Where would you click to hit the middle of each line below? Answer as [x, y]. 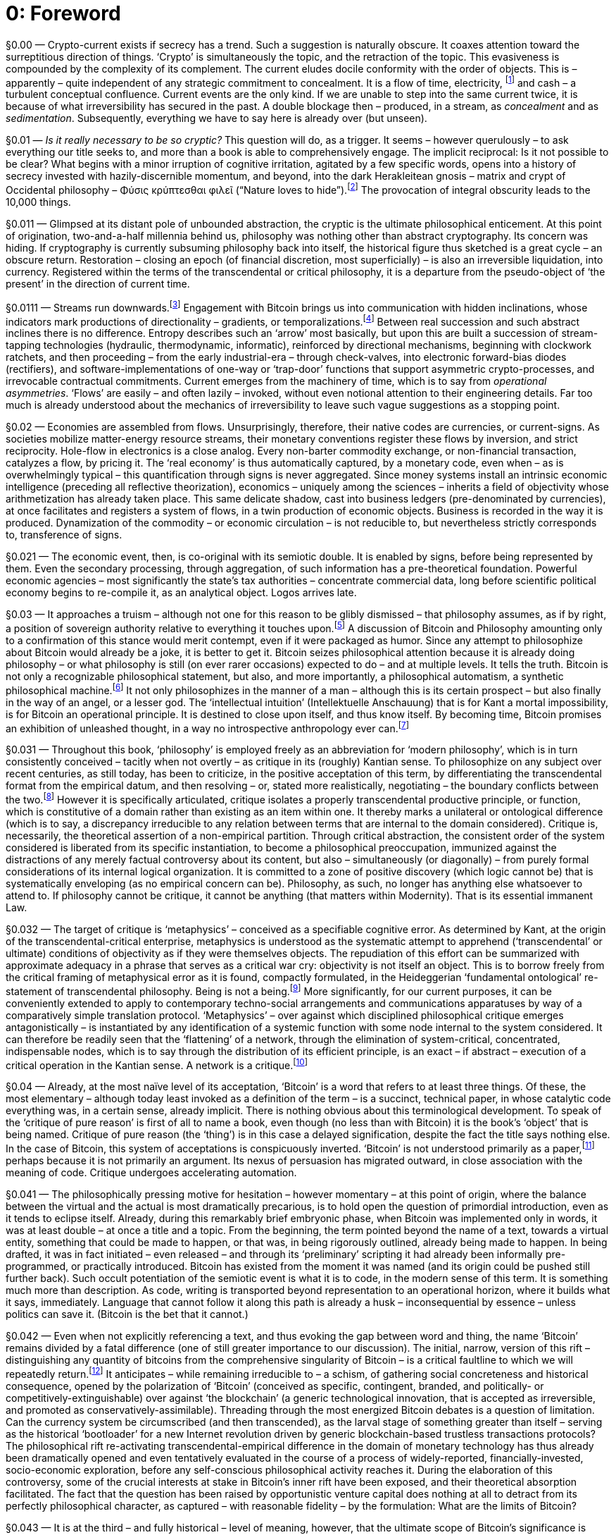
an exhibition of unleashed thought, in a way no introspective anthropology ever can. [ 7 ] [207, 727]
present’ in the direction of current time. [98, 284]
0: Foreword [63, 13]
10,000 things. [38, 202]
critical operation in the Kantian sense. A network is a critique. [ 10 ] [157, 1064]
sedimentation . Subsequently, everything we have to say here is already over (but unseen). [216, 118]
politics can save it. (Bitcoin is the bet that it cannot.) [127, 1314]
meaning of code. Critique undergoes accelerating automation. [151, 1172]
